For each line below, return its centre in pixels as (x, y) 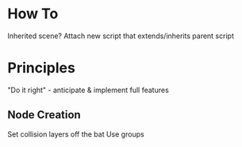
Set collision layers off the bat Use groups (76, 134)
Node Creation (44, 115)
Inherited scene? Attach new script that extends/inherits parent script (121, 36)
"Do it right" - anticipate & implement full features (88, 90)
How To (33, 14)
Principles (42, 68)
